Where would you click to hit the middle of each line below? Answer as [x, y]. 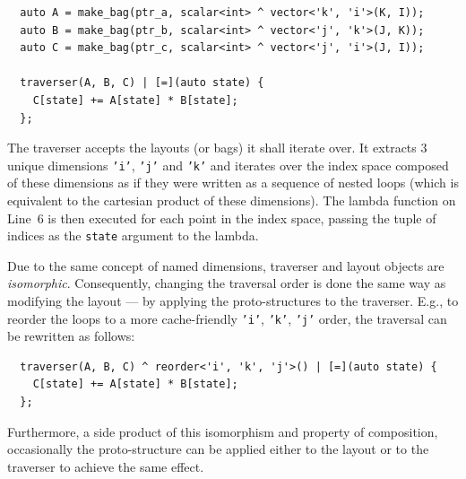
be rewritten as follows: [71, 336]
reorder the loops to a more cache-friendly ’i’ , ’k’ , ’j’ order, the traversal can [227, 318]
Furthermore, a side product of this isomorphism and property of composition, [223, 431]
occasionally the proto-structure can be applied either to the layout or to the [218, 449]
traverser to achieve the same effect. [106, 466]
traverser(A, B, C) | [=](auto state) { [142, 83]
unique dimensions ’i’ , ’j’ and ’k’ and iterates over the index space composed [228, 165]
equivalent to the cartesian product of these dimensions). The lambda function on [232, 200]
